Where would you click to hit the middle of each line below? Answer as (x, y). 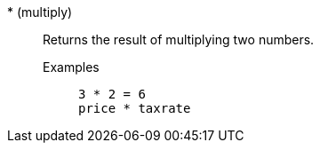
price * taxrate (135, 108)
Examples (71, 67)
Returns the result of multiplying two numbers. (179, 39)
